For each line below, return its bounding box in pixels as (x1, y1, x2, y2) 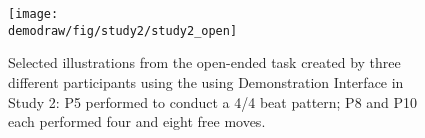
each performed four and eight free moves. (8, 111, 266, 132)
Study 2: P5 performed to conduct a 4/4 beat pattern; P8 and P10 (8, 91, 418, 112)
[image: (8, 7, 59, 21)
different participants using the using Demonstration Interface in (8, 71, 404, 92)
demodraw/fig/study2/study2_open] (8, 23, 238, 38)
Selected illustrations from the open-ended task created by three (8, 52, 401, 73)
